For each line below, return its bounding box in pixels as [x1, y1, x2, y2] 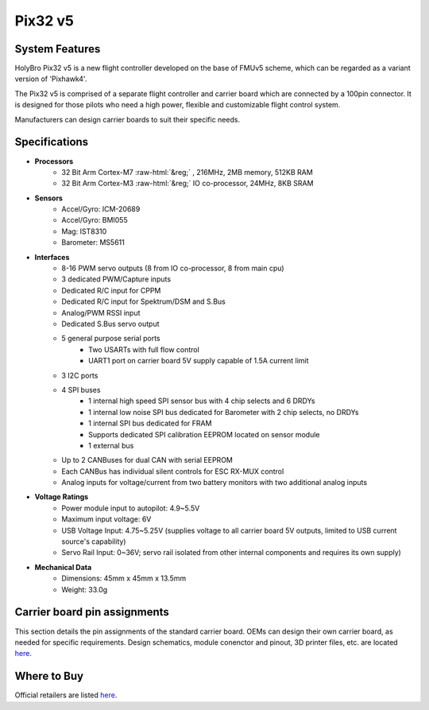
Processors [34, 156, 74, 166]
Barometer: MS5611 [61, 238, 125, 247]
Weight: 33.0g [61, 584, 108, 594]
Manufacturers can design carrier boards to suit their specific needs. [14, 114, 241, 124]
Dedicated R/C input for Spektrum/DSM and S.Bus [61, 297, 226, 306]
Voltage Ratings [34, 492, 89, 502]
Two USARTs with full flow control [88, 344, 200, 354]
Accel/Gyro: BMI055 [61, 215, 128, 225]
